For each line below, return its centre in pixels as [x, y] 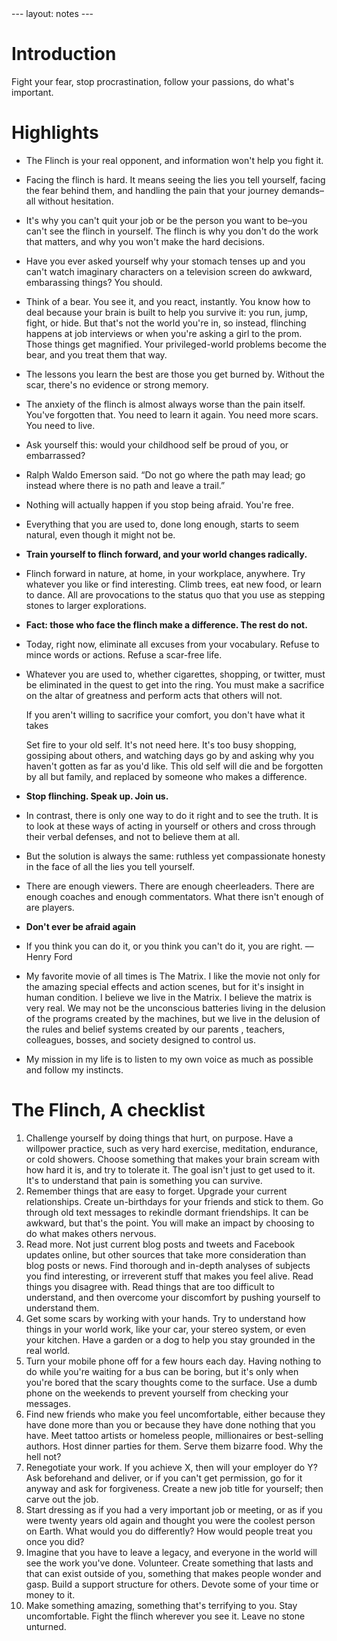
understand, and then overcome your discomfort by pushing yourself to [173, 1297]
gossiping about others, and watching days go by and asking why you [170, 755]
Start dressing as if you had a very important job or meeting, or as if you [174, 1509]
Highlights [55, 133]
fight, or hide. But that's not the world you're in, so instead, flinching [166, 323]
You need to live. [60, 425]
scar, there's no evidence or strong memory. [117, 384]
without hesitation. [75, 201]
